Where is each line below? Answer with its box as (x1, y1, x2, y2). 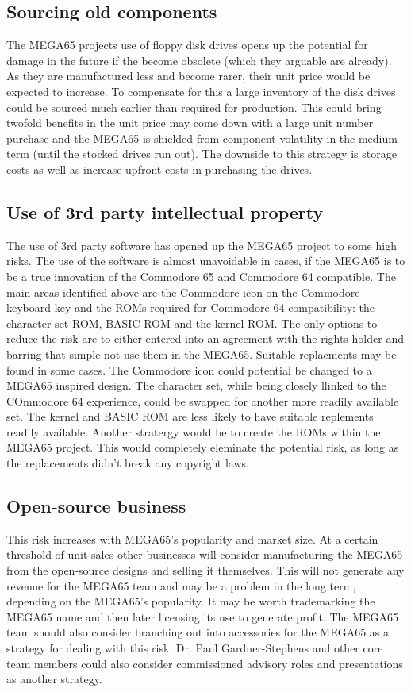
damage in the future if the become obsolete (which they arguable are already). (6, 52, 392, 68)
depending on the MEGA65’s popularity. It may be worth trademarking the (6, 593, 375, 609)
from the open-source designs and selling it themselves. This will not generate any (6, 562, 405, 579)
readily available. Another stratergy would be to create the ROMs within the (6, 423, 381, 440)
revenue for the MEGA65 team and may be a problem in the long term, (6, 577, 356, 594)
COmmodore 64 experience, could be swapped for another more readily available (6, 392, 399, 409)
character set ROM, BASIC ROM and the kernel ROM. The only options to (6, 314, 378, 331)
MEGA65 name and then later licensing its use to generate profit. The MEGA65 (6, 608, 399, 625)
